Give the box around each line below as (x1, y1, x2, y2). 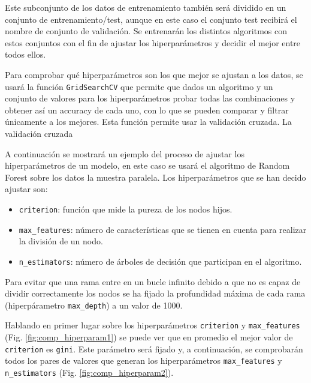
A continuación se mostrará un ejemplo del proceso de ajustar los (5, 147, 244, 160)
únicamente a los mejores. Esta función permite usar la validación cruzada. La (5, 115, 292, 128)
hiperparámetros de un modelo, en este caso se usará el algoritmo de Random (5, 159, 290, 172)
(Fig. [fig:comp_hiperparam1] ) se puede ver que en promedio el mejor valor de (5, 331, 293, 343)
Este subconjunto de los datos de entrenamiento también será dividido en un (5, 1, 286, 13)
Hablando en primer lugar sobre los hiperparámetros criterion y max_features (5, 319, 300, 331)
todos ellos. (5, 48, 46, 61)
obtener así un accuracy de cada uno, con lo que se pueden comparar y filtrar (5, 103, 289, 116)
